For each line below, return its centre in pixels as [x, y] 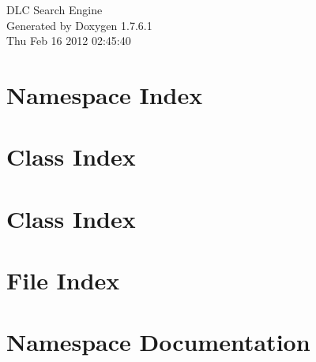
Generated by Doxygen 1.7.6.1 [79, 25]
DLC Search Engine [55, 9]
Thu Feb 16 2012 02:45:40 [69, 41]
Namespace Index [105, 94]
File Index [63, 280]
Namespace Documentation [158, 342]
